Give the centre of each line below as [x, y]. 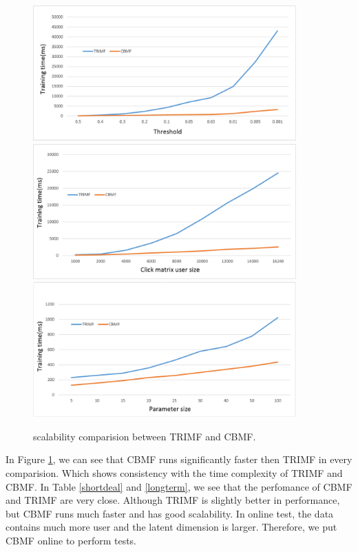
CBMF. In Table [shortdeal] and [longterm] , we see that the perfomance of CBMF [179, 486]
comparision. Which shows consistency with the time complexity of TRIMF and [174, 472]
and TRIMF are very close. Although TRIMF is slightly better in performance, [173, 500]
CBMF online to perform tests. [71, 540]
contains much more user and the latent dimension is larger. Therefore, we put [171, 527]
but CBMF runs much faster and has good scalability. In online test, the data [170, 513]
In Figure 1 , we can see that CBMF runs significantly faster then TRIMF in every [179, 459]
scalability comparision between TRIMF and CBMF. [145, 436]
